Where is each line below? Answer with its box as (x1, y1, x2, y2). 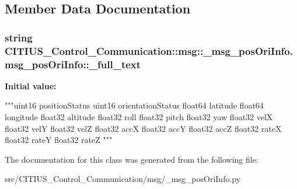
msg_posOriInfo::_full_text (5, 57, 141, 71)
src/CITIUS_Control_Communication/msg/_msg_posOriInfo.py (5, 173, 241, 185)
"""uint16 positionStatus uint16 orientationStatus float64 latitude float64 (5, 99, 264, 111)
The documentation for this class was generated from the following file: (5, 153, 258, 165)
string (5, 30, 33, 44)
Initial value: (5, 79, 57, 92)
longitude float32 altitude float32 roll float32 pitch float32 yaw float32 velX (5, 111, 273, 123)
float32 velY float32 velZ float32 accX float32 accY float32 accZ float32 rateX (5, 122, 282, 134)
